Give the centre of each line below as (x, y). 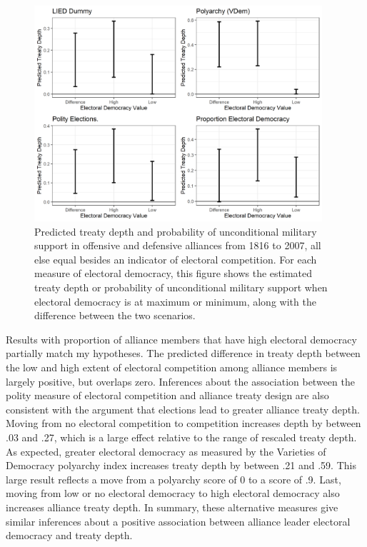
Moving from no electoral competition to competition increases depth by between (183, 423)
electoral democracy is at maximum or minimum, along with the (175, 301)
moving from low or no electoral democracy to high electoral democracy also (173, 493)
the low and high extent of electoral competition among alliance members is (172, 367)
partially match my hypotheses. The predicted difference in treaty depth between (183, 353)
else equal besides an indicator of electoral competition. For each (176, 259)
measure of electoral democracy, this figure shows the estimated (173, 273)
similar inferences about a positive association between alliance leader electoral (178, 521)
